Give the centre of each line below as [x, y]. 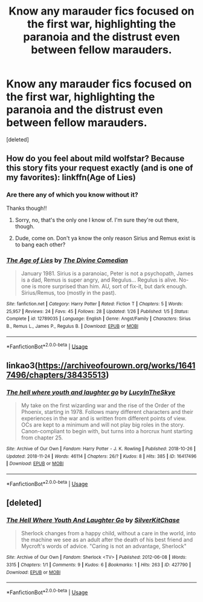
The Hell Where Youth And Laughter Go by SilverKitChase [93, 520]
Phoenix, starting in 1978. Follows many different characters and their [107, 411]
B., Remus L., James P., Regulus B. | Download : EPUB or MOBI [72, 326]
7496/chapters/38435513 [56, 375]
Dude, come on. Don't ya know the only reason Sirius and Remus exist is [105, 238]
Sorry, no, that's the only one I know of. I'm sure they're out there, [97, 220]
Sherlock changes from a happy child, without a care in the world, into [108, 533]
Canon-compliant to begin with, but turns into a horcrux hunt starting [107, 431]
